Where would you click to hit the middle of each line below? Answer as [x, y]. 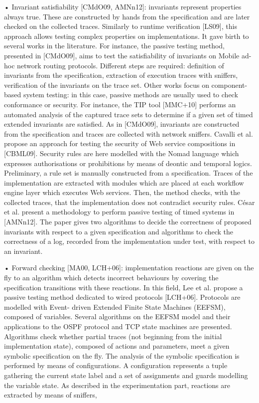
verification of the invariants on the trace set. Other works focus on [107, 85]
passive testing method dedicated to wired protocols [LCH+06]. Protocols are [122, 297]
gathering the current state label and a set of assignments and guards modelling [126, 375]
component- [229, 85]
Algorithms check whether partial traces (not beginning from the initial [113, 336]
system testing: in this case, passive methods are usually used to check [130, 95]
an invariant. [23, 251]
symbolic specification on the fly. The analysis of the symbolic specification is [122, 355]
